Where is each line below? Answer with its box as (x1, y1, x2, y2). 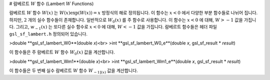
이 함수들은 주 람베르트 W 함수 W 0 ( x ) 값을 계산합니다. (9, 49, 115, 56)
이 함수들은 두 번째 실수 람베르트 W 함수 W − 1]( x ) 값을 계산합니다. (9, 67, 138, 74)
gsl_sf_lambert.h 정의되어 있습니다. (9, 30, 87, 37)
